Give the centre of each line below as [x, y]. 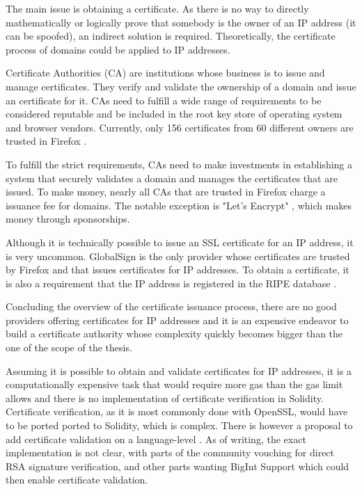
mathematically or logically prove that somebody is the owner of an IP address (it [181, 22]
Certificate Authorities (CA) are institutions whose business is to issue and [165, 73]
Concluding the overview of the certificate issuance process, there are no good [171, 306]
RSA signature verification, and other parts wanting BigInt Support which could [178, 466]
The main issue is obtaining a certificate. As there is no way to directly [157, 8]
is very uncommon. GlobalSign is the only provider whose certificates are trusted [178, 256]
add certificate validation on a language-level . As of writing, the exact [156, 439]
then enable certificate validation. [77, 480]
